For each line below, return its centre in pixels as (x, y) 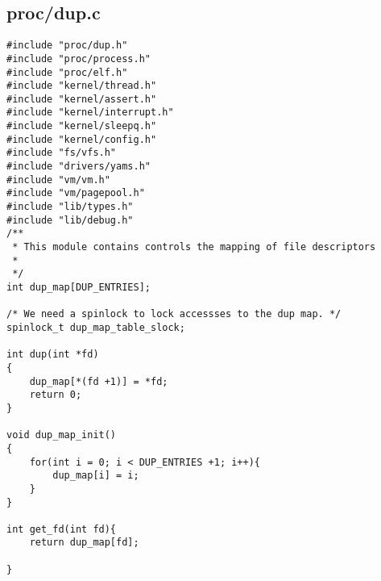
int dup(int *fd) (53, 355)
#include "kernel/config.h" (82, 139)
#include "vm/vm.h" (58, 180)
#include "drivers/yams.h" (79, 167)
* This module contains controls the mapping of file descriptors (194, 247)
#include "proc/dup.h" (67, 46)
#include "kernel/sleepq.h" (82, 126)
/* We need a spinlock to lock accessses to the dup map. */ (174, 314)
